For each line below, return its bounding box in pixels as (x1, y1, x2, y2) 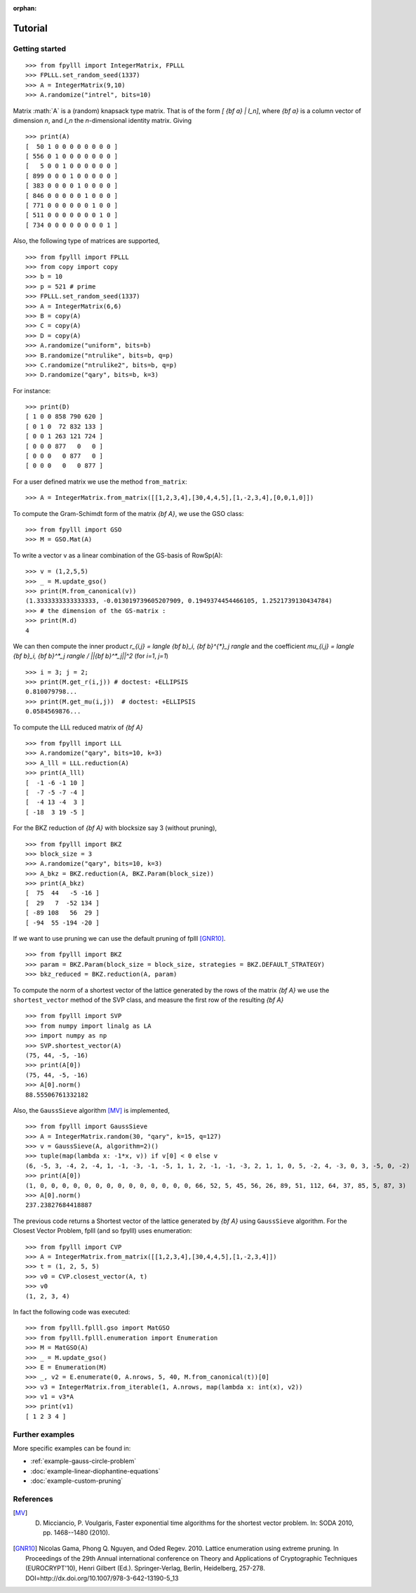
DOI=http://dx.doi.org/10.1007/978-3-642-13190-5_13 (25, 1573, 179, 1582)
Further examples (13, 1429, 75, 1439)
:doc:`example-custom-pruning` (30, 1476, 123, 1485)
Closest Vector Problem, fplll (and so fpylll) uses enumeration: (13, 1227, 192, 1235)
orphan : (13, 4, 37, 12)
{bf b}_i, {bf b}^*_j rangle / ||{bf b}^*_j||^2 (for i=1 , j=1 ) (13, 652, 168, 660)
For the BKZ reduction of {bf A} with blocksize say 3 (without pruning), (13, 824, 217, 832)
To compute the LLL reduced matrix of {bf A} (13, 723, 143, 732)
